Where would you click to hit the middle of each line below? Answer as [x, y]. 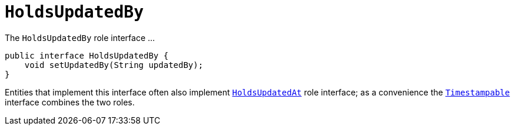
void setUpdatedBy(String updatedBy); [114, 65]
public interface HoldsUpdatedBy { [87, 55]
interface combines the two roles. [70, 102]
